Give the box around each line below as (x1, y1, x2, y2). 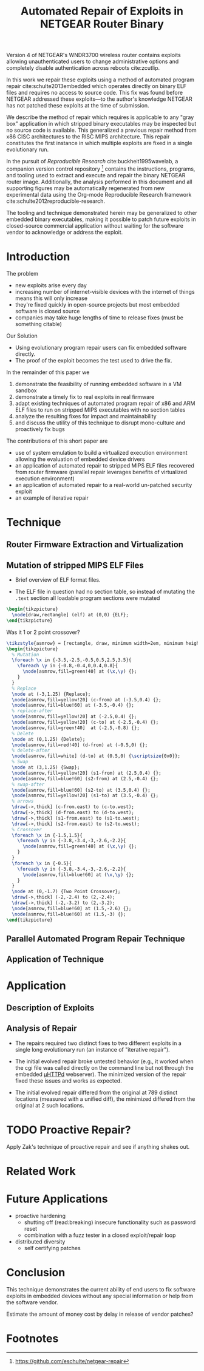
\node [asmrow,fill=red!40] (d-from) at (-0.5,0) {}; (12, 742, 148, 748)
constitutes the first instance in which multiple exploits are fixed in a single (6, 140, 192, 147)
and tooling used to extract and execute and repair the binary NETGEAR (6, 171, 186, 179)
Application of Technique (6, 954, 104, 965)
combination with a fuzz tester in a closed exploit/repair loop (24, 1231, 176, 1239)
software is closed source (15, 307, 80, 315)
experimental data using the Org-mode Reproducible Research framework (6, 191, 192, 198)
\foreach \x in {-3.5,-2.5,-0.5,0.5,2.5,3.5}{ (12, 657, 132, 663)
